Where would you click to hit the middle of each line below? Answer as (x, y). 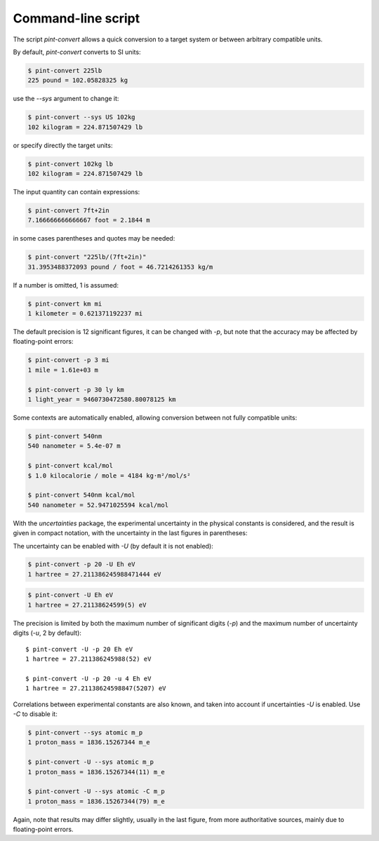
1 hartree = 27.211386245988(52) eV (88, 659)
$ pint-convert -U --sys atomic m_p (91, 762)
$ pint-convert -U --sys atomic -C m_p (96, 792)
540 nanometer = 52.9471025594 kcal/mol (98, 505)
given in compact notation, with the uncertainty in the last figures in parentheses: (131, 533)
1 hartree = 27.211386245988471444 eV (94, 574)
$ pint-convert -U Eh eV (71, 595)
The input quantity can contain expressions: (77, 192)
